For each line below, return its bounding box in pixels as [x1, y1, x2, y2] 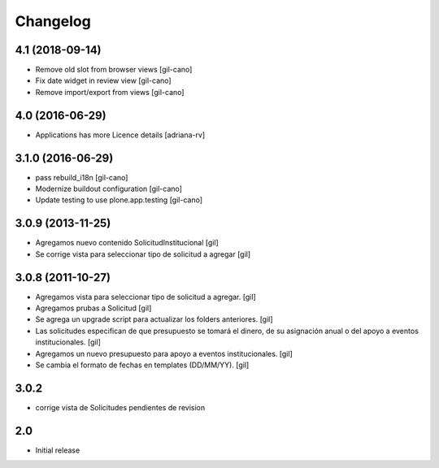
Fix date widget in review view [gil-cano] [35, 76, 172, 85]
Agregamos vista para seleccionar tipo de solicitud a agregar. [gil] [35, 292, 256, 301]
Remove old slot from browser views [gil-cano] [35, 65, 193, 75]
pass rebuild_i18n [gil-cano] [35, 172, 128, 182]
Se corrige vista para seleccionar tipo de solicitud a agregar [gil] [35, 249, 251, 259]
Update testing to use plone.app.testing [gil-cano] [35, 195, 203, 205]
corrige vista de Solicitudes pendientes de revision [35, 402, 206, 412]
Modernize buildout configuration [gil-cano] [35, 184, 183, 194]
